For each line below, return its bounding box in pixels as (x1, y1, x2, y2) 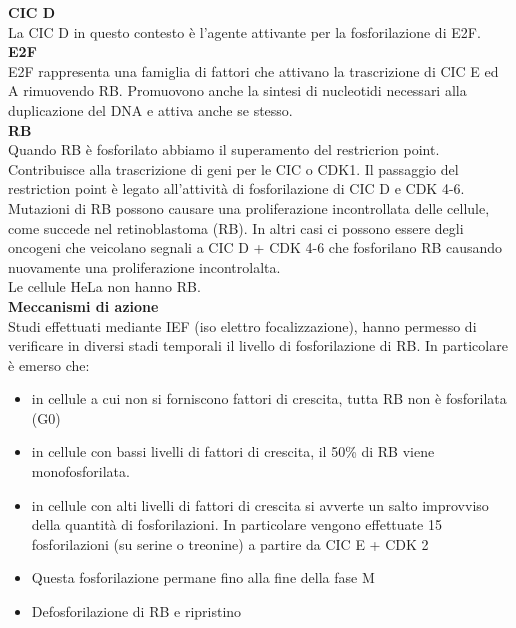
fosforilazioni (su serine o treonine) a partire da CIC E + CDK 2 (31, 533, 429, 554)
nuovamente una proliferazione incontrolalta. (8, 256, 281, 277)
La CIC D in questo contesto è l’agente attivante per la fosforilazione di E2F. (8, 21, 481, 42)
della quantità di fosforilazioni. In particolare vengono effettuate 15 (31, 514, 442, 535)
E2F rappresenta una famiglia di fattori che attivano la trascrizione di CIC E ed (8, 60, 499, 81)
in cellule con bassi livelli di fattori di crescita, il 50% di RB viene (31, 441, 435, 462)
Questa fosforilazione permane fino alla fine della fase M (31, 567, 375, 588)
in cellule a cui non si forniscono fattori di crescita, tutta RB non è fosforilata (31, 388, 507, 409)
